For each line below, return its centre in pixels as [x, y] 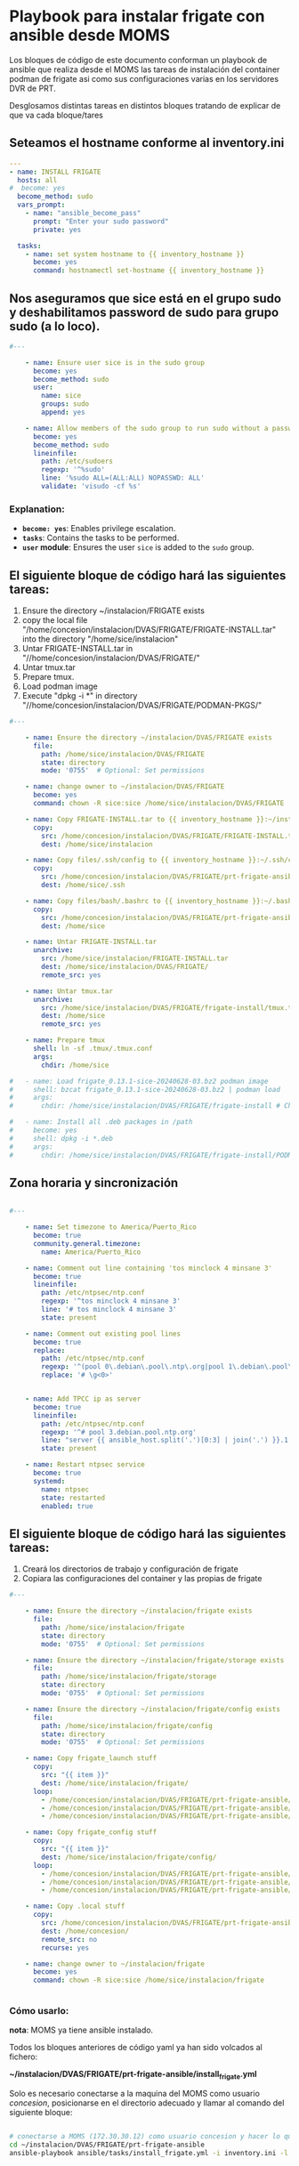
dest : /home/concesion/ [85, 1931]
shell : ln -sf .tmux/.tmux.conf [93, 1049]
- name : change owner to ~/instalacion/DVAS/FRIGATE [125, 787]
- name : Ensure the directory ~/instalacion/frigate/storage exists [155, 1660]
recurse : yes [65, 1948]
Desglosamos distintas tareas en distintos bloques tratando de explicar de [145, 105]
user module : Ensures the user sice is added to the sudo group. [138, 547]
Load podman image [60, 686]
